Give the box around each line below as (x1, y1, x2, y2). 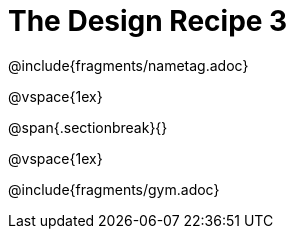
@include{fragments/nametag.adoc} (8, 56, 249, 74)
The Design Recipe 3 (8, 4, 288, 38)
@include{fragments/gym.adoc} (8, 180, 220, 198)
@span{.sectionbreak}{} (8, 118, 168, 136)
